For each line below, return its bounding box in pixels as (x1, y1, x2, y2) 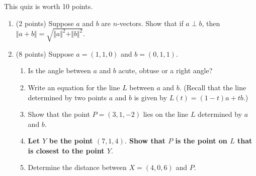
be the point (49, 135, 93, 146)
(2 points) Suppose (16, 18, 74, 28)
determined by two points (28, 92, 107, 102)
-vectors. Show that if (117, 18, 184, 28)
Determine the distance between (28, 162, 127, 172)
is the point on (175, 135, 227, 146)
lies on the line (143, 109, 189, 119)
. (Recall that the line (179, 82, 246, 92)
